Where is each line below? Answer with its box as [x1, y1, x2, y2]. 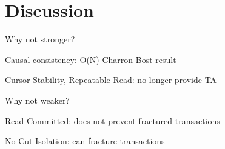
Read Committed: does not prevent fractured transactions [5, 114, 220, 127]
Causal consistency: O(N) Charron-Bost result [5, 53, 176, 65]
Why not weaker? [5, 93, 70, 106]
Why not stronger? [5, 33, 75, 45]
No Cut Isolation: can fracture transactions [5, 134, 165, 147]
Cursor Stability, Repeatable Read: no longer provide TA [5, 73, 217, 86]
